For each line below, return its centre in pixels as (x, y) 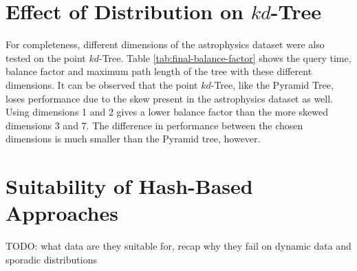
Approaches (62, 213)
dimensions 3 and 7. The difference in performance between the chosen (154, 125)
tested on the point (46, 57)
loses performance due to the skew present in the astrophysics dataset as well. (169, 98)
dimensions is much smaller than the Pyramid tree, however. (133, 139)
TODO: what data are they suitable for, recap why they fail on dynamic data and (178, 246)
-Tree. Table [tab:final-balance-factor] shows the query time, (225, 57)
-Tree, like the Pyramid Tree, (272, 84)
